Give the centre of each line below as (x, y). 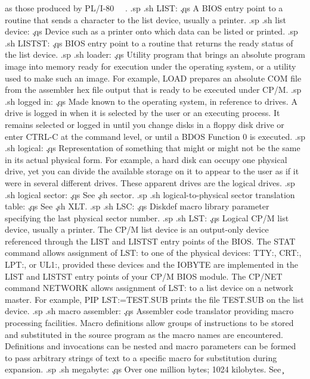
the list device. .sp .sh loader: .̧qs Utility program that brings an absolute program (155, 54)
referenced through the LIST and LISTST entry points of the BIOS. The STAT (150, 241)
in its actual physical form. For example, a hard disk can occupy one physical (146, 159)
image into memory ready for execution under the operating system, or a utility (151, 66)
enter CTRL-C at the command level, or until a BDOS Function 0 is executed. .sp (155, 136)
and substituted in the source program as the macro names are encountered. (144, 334)
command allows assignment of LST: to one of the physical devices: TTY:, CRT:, (153, 253)
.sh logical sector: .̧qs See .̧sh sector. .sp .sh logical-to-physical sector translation (150, 194)
